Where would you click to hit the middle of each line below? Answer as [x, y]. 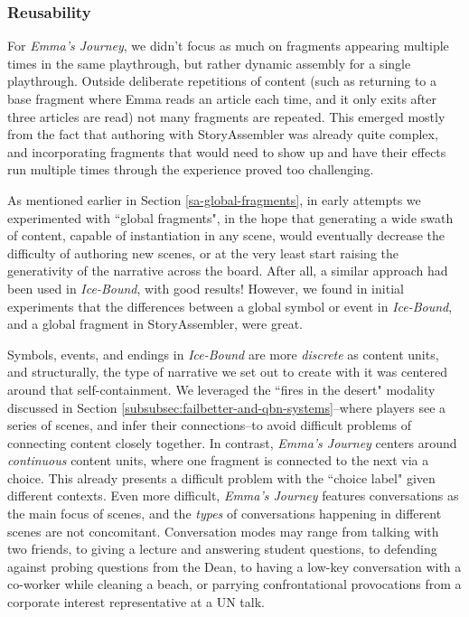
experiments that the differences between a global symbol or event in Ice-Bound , [230, 306]
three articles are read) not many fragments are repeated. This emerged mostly [226, 116]
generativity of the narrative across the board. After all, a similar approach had [228, 271]
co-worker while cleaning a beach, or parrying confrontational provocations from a [234, 584]
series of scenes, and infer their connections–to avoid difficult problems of [210, 425]
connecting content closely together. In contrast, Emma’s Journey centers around [232, 442]
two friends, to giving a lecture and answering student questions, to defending [222, 549]
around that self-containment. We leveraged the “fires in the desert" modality [221, 389]
